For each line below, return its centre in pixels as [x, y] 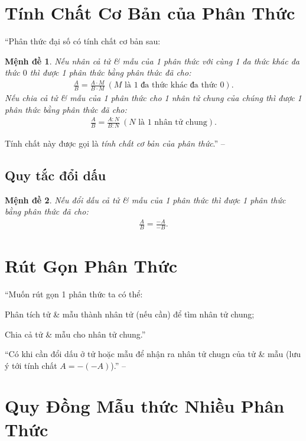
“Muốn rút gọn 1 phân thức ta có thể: [74, 294]
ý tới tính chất [31, 365]
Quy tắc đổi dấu [56, 175]
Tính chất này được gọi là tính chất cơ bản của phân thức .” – [115, 143]
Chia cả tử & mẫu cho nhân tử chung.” [75, 334]
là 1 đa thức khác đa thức [171, 85]
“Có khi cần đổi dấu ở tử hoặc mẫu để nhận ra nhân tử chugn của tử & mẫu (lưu [153, 354]
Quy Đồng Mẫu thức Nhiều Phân [145, 406]
